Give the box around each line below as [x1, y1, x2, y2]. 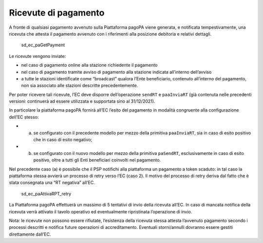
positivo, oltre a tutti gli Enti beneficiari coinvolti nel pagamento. [33, 157, 161, 163]
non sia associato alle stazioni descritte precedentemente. [21, 83, 138, 89]
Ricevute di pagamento [9, 7, 105, 18]
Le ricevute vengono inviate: [9, 53, 66, 59]
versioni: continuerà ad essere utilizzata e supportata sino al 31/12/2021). [9, 98, 155, 104]
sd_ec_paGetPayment [21, 42, 65, 48]
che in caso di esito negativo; [33, 137, 93, 143]
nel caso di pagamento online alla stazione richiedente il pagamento [21, 62, 158, 68]
